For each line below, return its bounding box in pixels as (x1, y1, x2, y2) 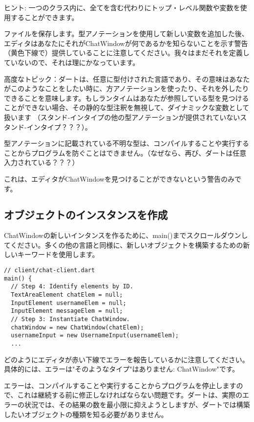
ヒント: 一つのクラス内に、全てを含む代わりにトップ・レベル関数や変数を (4, 2, 240, 12)
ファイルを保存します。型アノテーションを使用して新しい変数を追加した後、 (4, 28, 249, 39)
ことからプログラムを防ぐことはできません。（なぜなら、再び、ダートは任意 (4, 147, 247, 158)
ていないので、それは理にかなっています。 (4, 57, 140, 67)
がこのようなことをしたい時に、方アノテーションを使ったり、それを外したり (4, 83, 249, 94)
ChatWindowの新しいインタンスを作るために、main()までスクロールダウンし (4, 230, 248, 240)
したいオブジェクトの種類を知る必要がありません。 (4, 409, 168, 419)
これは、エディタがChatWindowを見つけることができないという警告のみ (4, 173, 234, 184)
